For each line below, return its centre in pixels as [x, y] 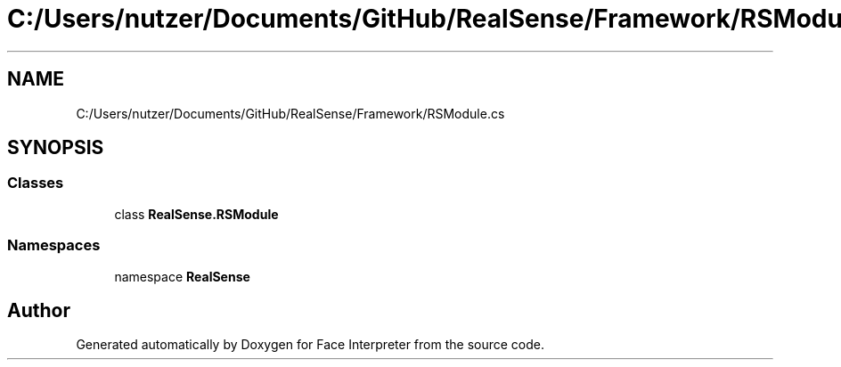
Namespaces [54, 245]
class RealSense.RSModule [196, 214]
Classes [36, 183]
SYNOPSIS [56, 148]
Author [39, 310]
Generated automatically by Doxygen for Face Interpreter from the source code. [310, 345]
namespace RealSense [182, 276]
